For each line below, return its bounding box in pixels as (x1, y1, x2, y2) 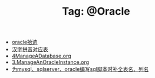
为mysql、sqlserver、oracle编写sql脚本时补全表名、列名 (11, 66, 149, 73)
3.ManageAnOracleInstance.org (11, 59, 90, 66)
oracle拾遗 (11, 39, 38, 46)
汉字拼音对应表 (11, 46, 48, 53)
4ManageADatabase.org (11, 52, 72, 60)
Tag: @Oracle (61, 5, 131, 18)
